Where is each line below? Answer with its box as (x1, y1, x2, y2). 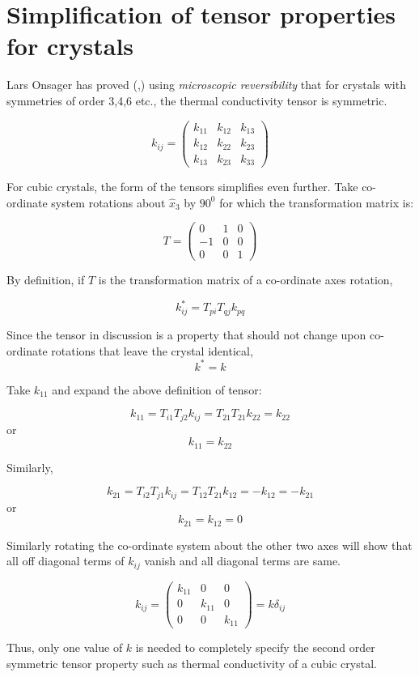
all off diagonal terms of (6, 552, 125, 569)
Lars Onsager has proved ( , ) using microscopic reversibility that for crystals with (6, 76, 406, 93)
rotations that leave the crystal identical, (51, 342, 253, 359)
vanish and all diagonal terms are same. (144, 552, 341, 569)
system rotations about (51, 194, 166, 211)
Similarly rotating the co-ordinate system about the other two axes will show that (6, 536, 413, 553)
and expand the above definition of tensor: (52, 381, 262, 398)
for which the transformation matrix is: (219, 194, 414, 211)
